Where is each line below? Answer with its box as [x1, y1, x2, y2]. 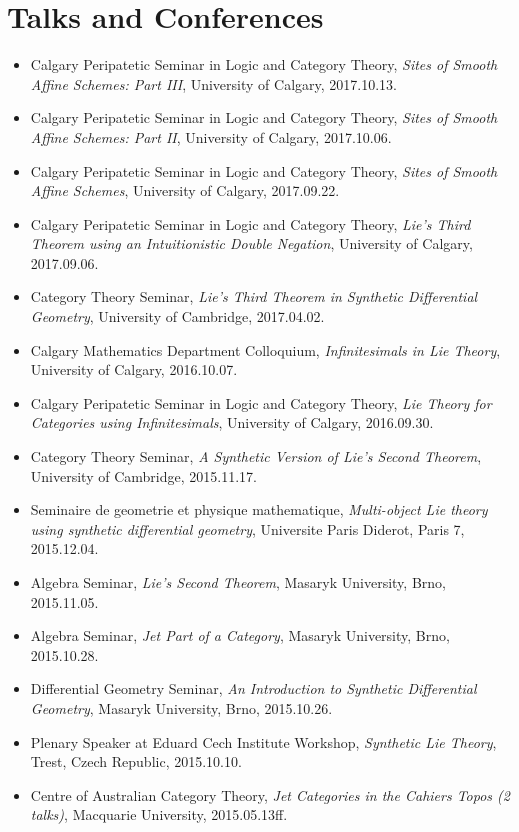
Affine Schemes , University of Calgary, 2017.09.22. [30, 180, 340, 201]
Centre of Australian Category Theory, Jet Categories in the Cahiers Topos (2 [30, 784, 510, 805]
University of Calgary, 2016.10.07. [30, 359, 238, 380]
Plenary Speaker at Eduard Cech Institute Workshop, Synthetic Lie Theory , [30, 731, 497, 752]
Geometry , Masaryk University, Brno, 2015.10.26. [30, 697, 333, 718]
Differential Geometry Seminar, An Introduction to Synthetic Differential [30, 678, 477, 699]
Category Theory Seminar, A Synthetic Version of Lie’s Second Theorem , [30, 446, 482, 467]
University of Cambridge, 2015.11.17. [30, 465, 257, 486]
